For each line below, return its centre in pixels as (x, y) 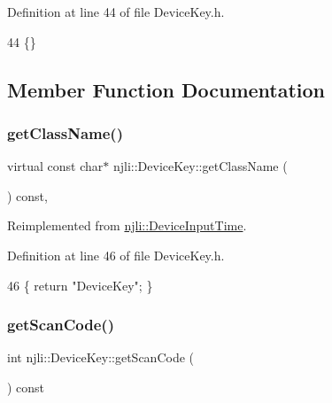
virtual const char (55, 166)
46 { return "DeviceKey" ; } (80, 285)
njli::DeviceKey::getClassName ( (200, 166)
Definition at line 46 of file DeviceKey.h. (116, 255)
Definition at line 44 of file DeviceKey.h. (116, 12)
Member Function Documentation (166, 89)
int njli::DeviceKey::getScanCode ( (100, 357)
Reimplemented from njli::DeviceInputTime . (127, 225)
